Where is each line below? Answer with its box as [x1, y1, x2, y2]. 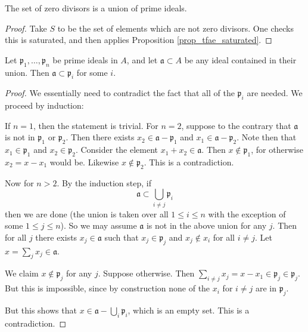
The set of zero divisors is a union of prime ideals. [5, 2, 187, 14]
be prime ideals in [52, 53, 118, 66]
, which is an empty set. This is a [127, 304, 250, 316]
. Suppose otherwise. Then [98, 267, 195, 279]
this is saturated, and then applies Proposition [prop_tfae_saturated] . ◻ [5, 33, 272, 46]
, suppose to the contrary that [181, 119, 291, 131]
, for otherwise [251, 143, 303, 156]
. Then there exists [66, 131, 135, 143]
